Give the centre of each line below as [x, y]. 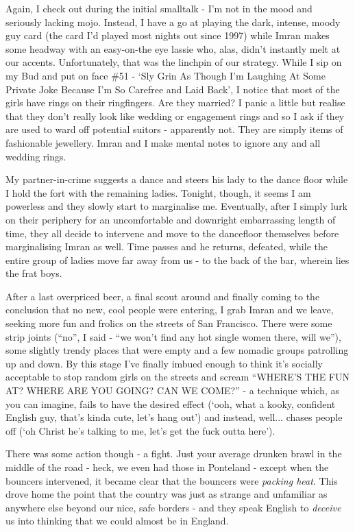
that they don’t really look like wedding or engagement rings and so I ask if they [175, 116]
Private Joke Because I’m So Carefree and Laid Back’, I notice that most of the [173, 89]
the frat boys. [34, 273]
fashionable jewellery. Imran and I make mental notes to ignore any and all [163, 142]
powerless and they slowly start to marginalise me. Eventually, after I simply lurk [177, 206]
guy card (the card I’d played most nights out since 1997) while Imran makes [168, 35]
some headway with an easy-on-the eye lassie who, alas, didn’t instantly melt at [173, 48]
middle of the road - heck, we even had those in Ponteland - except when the [167, 467]
